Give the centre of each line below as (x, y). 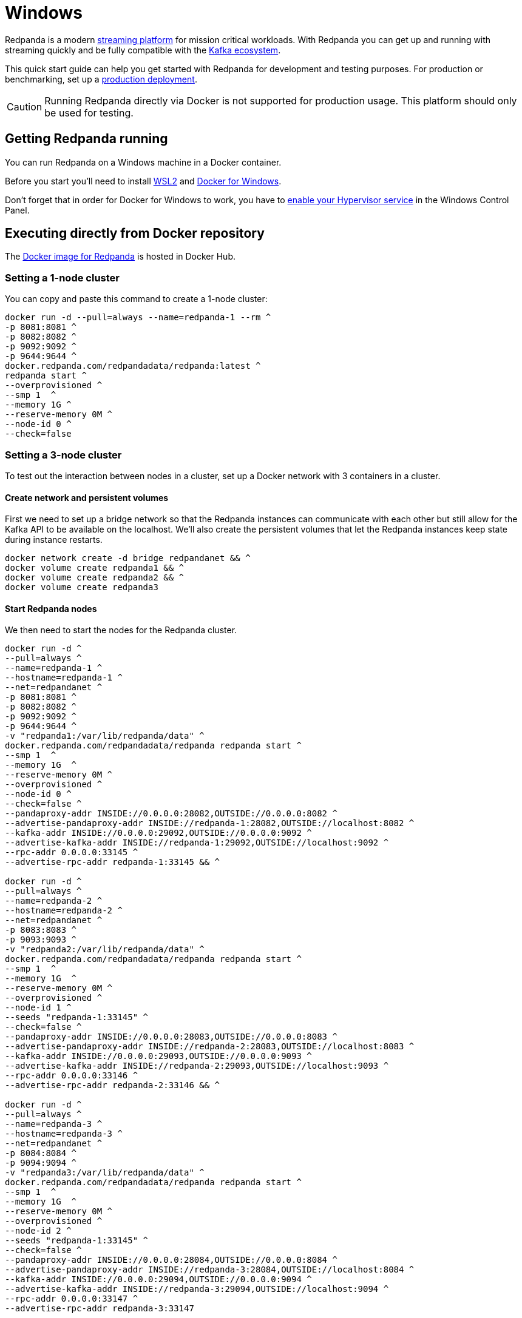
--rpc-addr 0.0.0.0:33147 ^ (72, 1299)
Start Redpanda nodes (51, 608)
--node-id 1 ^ (38, 1008)
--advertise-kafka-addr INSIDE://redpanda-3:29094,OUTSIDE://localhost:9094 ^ (197, 1289)
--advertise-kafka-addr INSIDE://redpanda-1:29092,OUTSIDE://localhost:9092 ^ (197, 843)
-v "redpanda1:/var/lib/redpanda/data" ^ (105, 736)
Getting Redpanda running (86, 139)
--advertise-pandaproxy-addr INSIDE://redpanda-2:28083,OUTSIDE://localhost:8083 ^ (210, 1047)
